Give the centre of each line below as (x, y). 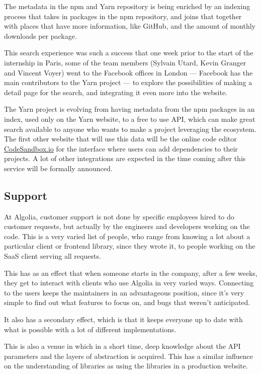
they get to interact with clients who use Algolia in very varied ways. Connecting (129, 283)
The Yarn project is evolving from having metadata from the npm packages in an (129, 109)
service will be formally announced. (58, 168)
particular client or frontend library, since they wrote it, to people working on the (130, 246)
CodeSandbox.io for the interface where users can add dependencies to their (121, 148)
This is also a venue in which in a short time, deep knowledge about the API (122, 346)
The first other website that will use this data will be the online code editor (120, 139)
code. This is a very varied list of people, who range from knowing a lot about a (127, 236)
